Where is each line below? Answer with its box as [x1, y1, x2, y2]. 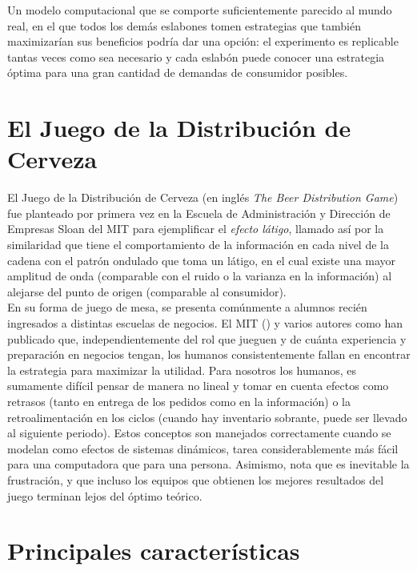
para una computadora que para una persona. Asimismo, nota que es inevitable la [7, 456, 410, 472]
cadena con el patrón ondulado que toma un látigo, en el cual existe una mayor [7, 251, 396, 268]
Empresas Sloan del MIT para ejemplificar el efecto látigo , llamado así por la [7, 220, 384, 237]
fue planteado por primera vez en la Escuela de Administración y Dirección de [7, 204, 391, 221]
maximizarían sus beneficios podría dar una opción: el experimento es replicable [7, 33, 399, 50]
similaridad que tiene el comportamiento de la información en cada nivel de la [7, 236, 389, 253]
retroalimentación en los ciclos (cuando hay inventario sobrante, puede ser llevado [7, 408, 407, 425]
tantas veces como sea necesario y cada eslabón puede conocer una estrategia [7, 48, 385, 65]
